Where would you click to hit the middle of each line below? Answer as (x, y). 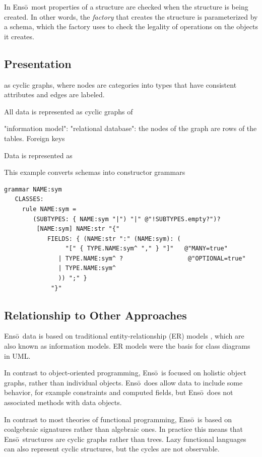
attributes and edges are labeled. (54, 94)
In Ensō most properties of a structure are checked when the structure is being (126, 7)
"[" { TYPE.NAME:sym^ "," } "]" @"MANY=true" (146, 249)
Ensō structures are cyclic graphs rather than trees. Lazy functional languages (125, 439)
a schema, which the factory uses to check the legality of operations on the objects (131, 26)
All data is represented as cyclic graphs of (69, 111)
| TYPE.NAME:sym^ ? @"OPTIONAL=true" (152, 258)
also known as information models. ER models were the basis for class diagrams (127, 346)
